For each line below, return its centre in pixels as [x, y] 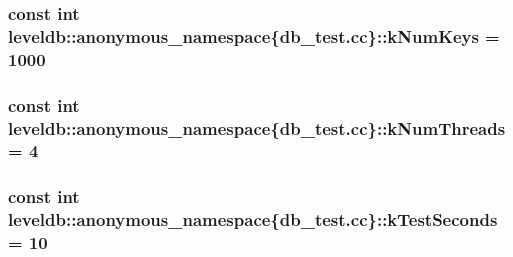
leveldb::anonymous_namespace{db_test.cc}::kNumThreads [257, 127]
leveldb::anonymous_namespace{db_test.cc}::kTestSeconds [253, 219]
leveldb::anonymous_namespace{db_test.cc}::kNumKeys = [254, 35]
